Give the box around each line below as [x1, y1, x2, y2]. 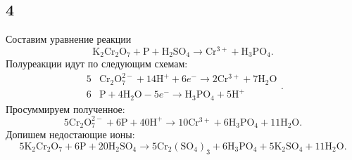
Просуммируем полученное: [6, 101, 125, 116]
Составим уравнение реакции [6, 32, 132, 46]
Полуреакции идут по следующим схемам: [6, 56, 188, 71]
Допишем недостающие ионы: [6, 127, 135, 142]
